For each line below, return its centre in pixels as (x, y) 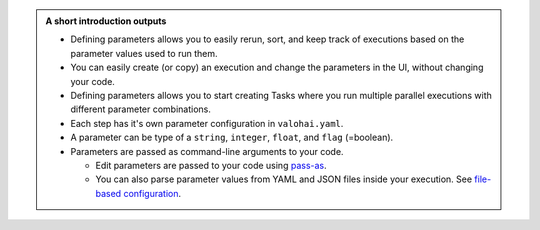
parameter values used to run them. (144, 53)
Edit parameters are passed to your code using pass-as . (211, 165)
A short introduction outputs (106, 21)
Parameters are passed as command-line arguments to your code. (207, 151)
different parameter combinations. (141, 109)
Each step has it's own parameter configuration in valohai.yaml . (207, 123)
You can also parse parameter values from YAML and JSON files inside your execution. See (284, 179)
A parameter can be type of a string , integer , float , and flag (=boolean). (232, 137)
